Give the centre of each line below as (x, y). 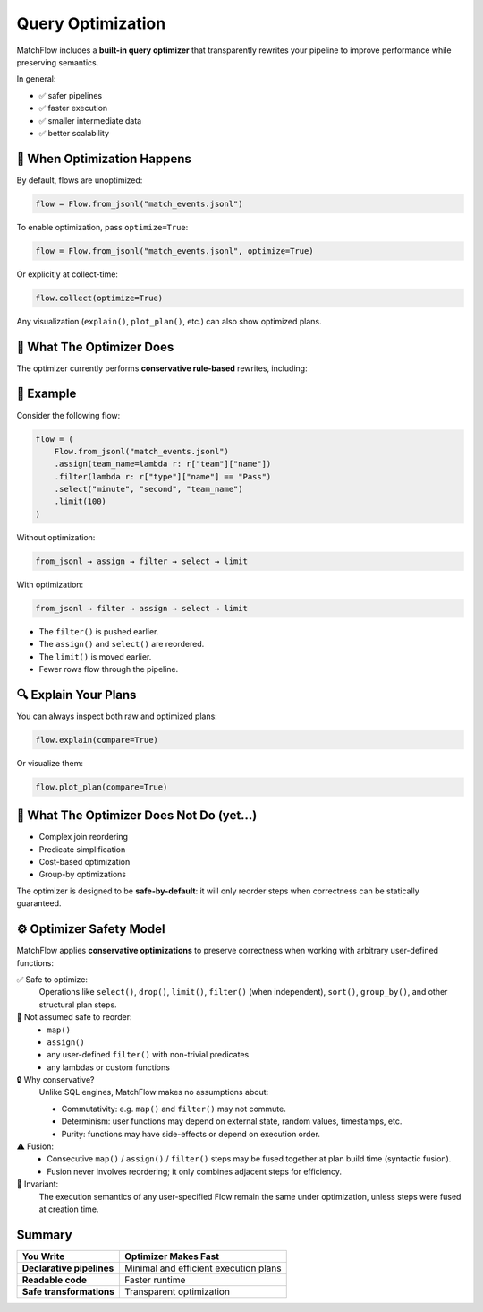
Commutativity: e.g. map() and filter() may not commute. (174, 1109)
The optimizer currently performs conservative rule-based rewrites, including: (162, 368)
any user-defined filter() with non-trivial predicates (148, 1055)
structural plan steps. (78, 1005)
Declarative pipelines (68, 1268)
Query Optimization (91, 23)
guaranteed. (39, 903)
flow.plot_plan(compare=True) (102, 787)
